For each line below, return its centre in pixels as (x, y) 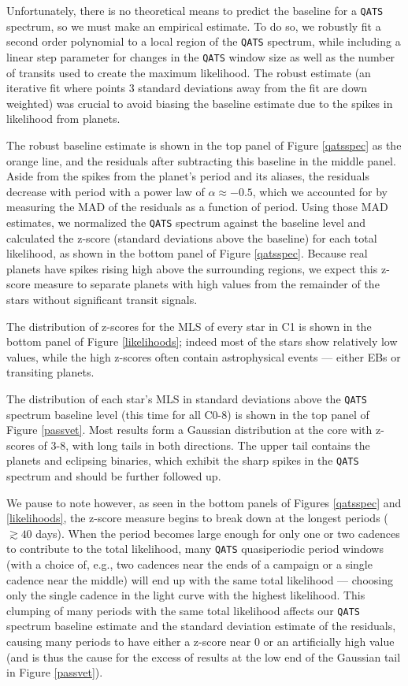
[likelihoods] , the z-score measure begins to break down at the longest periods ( (197, 518)
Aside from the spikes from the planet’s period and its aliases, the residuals (188, 176)
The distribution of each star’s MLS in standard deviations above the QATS (187, 398)
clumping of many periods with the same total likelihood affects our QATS (183, 610)
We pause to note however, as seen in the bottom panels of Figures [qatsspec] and (204, 502)
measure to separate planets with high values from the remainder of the (207, 284)
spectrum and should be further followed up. (114, 476)
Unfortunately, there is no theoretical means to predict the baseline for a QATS (195, 10)
